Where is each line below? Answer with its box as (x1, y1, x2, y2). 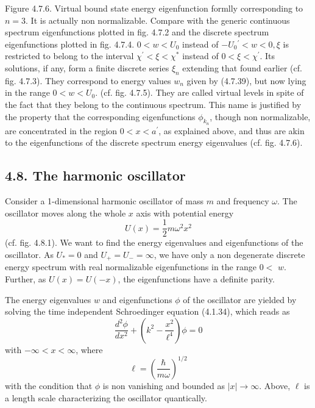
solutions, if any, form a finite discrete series (5, 61, 169, 74)
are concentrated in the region (5, 124, 118, 137)
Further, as (5, 273, 46, 285)
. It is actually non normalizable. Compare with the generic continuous (26, 13, 290, 26)
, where (76, 343, 103, 356)
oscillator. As (5, 248, 54, 260)
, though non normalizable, (210, 110, 311, 123)
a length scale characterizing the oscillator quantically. (5, 391, 207, 404)
